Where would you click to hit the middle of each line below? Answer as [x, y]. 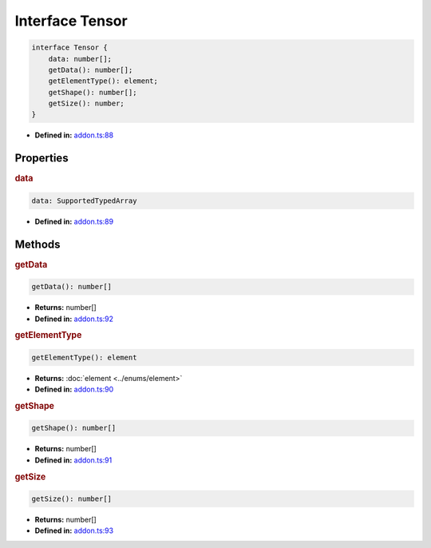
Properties [42, 159]
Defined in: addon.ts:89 [74, 221]
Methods [38, 244]
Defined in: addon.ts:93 [74, 530]
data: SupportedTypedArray [84, 201]
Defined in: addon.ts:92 [74, 319]
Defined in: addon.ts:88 [74, 135]
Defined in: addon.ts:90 [74, 389]
